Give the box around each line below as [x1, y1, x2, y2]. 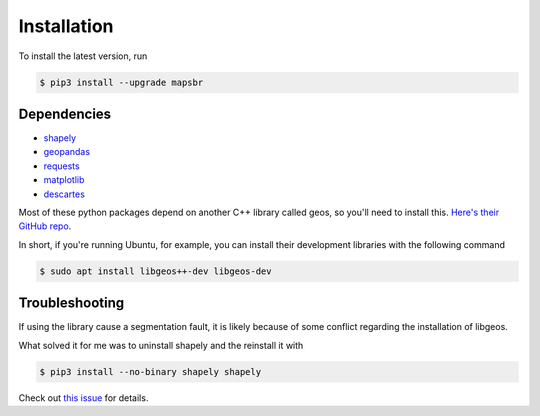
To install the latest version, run [18, 50, 148, 62]
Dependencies [18, 105, 112, 122]
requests [43, 160, 80, 172]
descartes [43, 188, 85, 200]
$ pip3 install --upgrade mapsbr [39, 76, 204, 88]
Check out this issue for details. [18, 391, 149, 404]
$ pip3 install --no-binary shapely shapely [39, 366, 262, 377]
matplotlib [43, 174, 85, 186]
